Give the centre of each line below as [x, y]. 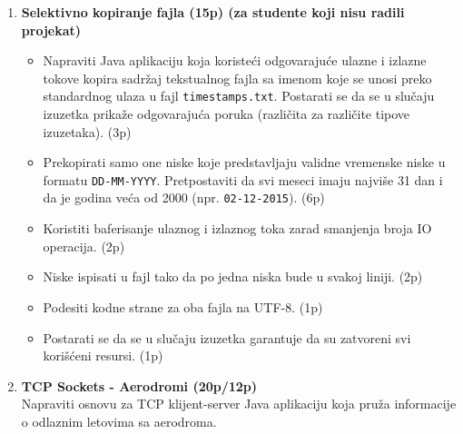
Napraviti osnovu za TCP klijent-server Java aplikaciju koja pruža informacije [239, 404]
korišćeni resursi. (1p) [103, 355]
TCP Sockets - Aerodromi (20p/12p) [139, 385]
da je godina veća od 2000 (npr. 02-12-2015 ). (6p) [184, 197]
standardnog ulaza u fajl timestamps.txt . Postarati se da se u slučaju [239, 96]
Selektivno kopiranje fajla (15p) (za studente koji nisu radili [213, 12]
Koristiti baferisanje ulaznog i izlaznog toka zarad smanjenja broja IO [237, 228]
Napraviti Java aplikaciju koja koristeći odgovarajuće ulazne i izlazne [235, 60]
